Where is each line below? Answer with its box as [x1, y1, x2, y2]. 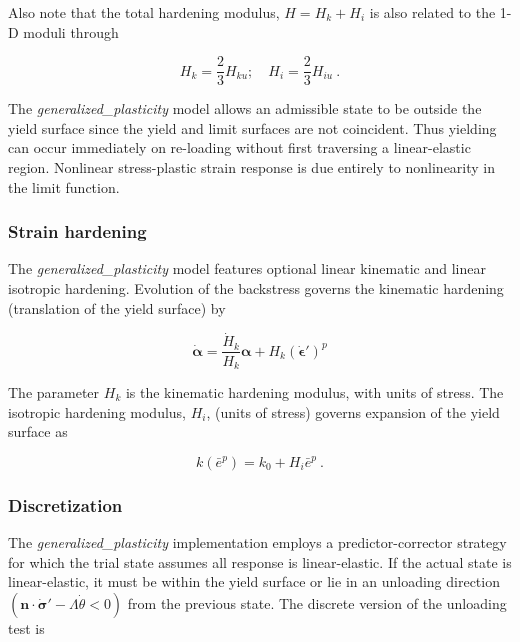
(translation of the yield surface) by [8, 297, 226, 318]
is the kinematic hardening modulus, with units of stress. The [125, 381, 504, 402]
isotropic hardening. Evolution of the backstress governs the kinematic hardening [8, 278, 504, 299]
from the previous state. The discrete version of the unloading [127, 592, 507, 613]
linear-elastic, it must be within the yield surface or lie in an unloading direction [8, 571, 500, 592]
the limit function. [8, 176, 120, 197]
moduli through [23, 21, 119, 42]
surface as [8, 421, 68, 442]
